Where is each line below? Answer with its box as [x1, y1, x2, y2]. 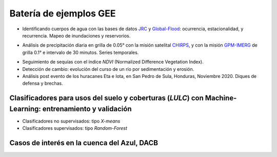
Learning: [9, 104, 41, 113]
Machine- [205, 94, 237, 103]
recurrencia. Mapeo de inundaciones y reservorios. [22, 32, 131, 38]
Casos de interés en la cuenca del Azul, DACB [9, 139, 159, 147]
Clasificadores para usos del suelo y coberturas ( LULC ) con [9, 94, 204, 103]
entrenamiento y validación [42, 104, 132, 113]
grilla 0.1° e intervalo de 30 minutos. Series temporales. [22, 49, 139, 55]
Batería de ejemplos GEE [9, 8, 116, 19]
